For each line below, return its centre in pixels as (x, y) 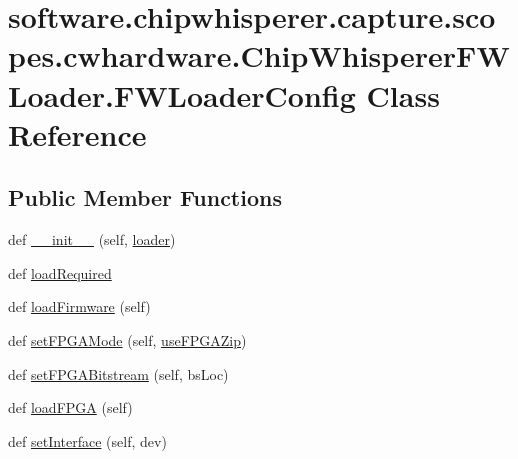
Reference (77, 133)
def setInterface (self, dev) (87, 440)
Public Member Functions (145, 197)
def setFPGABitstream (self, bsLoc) (118, 373)
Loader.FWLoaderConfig (182, 94)
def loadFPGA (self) (70, 407)
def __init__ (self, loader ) (92, 239)
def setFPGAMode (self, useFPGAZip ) (127, 339)
